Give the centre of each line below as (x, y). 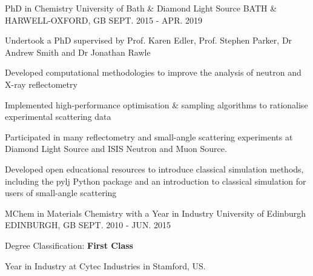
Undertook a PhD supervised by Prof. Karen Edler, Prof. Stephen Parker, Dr (149, 40)
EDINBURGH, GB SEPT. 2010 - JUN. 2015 (88, 225)
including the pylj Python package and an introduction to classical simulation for (156, 181)
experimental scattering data (58, 117)
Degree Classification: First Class (69, 245)
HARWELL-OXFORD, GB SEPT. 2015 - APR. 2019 (104, 20)
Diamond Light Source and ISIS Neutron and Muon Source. (116, 149)
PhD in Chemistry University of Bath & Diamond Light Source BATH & (141, 8)
